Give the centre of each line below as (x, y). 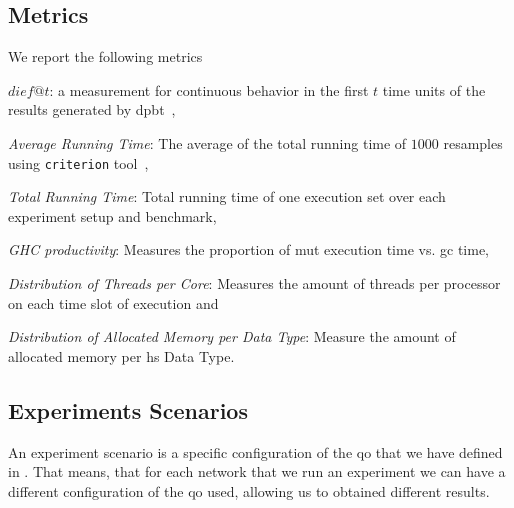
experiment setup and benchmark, (112, 215)
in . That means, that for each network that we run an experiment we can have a (257, 471)
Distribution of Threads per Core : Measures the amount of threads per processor (254, 283)
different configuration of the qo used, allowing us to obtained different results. (249, 490)
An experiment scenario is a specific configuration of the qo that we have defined (255, 451)
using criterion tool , (78, 162)
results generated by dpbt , (92, 109)
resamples (473, 142)
